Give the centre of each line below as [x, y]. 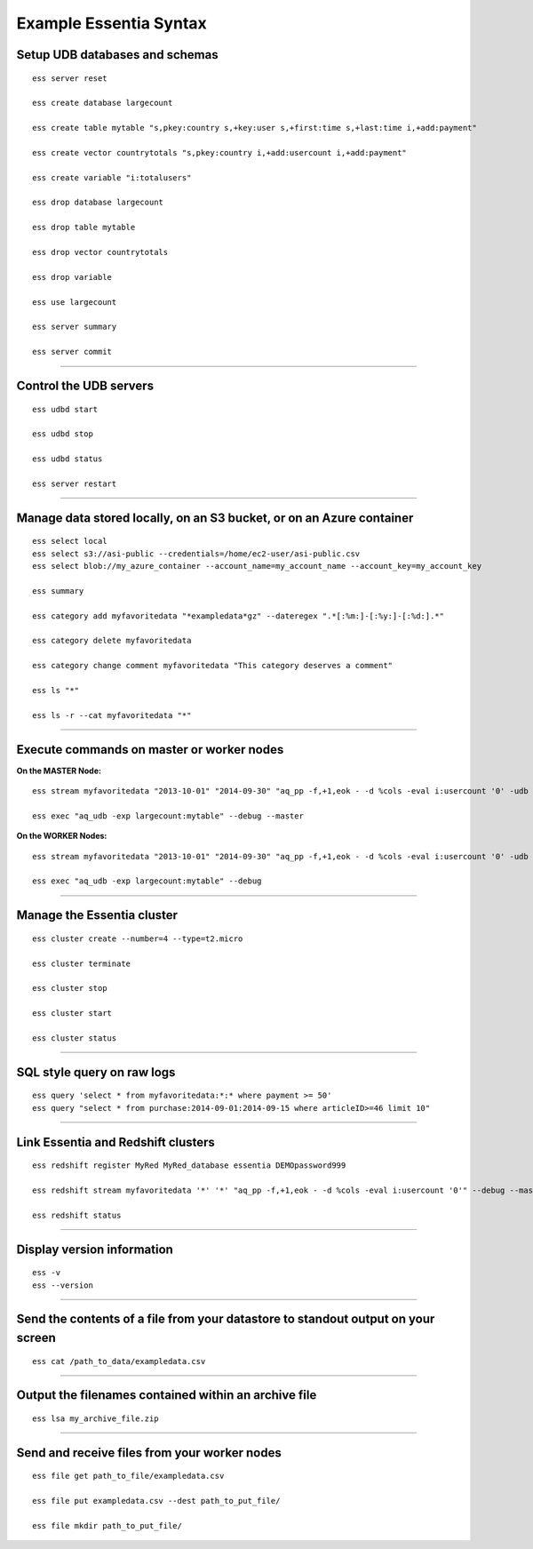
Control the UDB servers [85, 385]
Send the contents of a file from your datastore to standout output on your [226, 1319]
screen [36, 1337]
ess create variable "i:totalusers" [112, 177]
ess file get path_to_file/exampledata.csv [128, 1476]
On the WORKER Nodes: [62, 836]
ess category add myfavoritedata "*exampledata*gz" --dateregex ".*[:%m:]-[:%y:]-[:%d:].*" [238, 616]
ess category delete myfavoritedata [112, 641]
